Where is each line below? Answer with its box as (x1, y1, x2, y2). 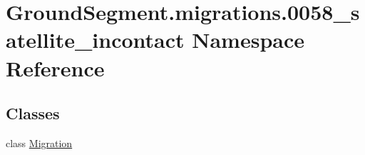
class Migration (6, 135, 73, 150)
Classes (6, 102, 60, 124)
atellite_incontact (6, 25, 185, 54)
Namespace (192, 25, 305, 54)
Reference (6, 53, 105, 82)
